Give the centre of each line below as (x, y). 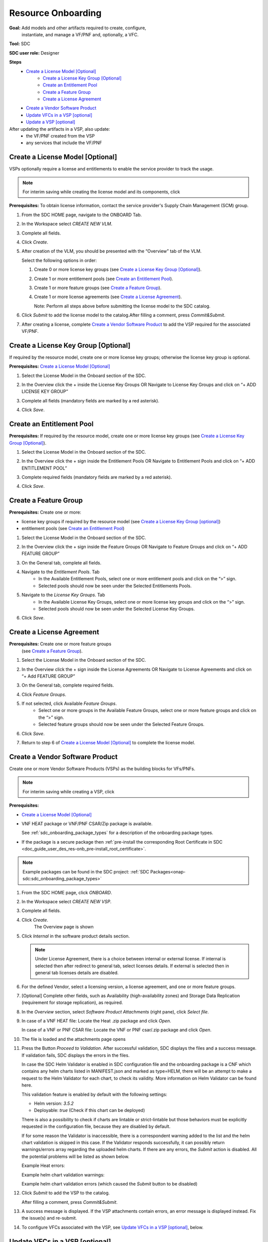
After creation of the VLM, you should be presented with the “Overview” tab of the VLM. (112, 251)
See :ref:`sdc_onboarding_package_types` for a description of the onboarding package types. (117, 833)
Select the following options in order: (59, 260)
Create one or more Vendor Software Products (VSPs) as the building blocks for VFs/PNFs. (102, 769)
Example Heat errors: (43, 1165)
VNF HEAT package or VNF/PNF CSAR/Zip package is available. (87, 823)
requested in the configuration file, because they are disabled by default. (96, 1126)
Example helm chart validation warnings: (63, 1174)
